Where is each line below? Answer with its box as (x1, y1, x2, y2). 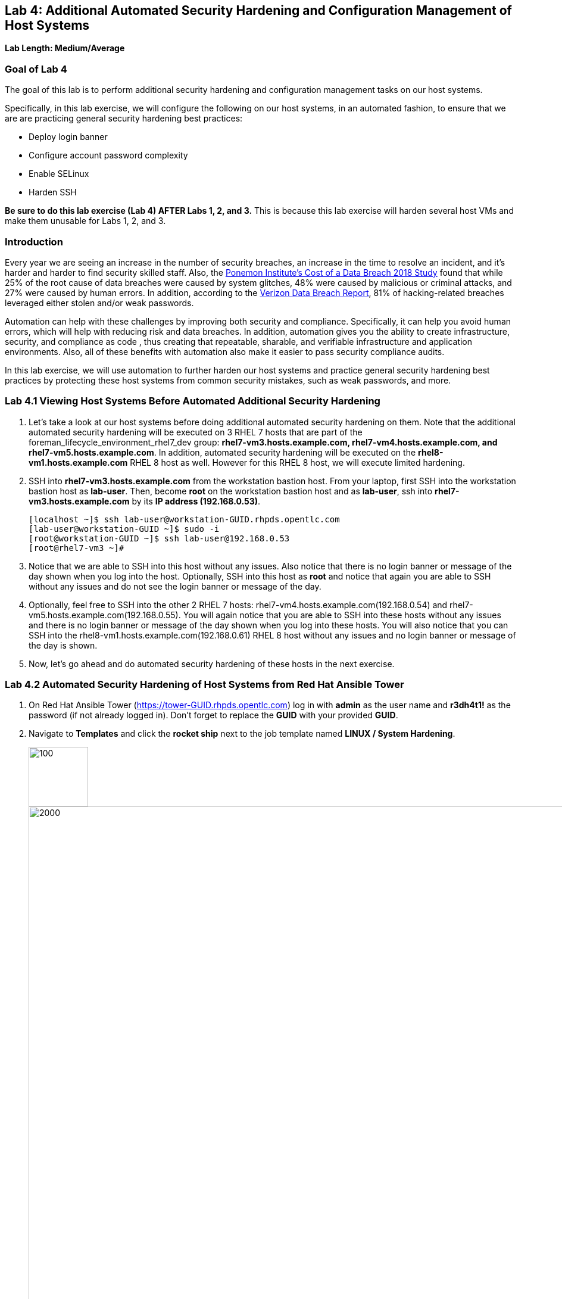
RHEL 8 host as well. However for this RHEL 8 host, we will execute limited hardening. (130, 457, 465, 468)
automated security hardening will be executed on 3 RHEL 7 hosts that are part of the (29, 426, 363, 437)
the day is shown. (29, 640, 98, 650)
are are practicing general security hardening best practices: (5, 113, 243, 124)
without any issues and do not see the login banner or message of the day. (29, 581, 321, 591)
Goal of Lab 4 (5, 63, 67, 75)
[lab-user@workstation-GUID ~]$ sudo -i (29, 524, 220, 534)
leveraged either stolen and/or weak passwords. (5, 297, 194, 308)
